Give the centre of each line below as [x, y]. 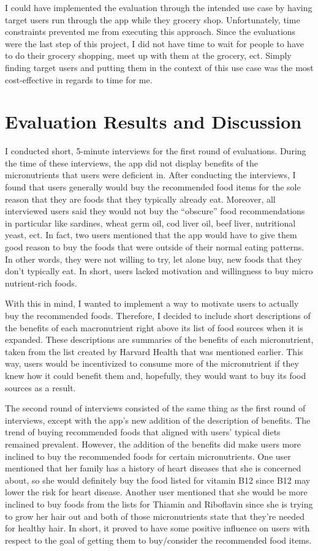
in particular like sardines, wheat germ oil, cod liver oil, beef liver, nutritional [150, 223]
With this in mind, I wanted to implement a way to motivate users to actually [152, 303]
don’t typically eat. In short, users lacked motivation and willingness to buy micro [159, 271]
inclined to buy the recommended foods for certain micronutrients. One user [148, 456]
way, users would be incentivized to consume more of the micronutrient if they [152, 363]
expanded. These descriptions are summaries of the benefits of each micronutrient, [159, 339]
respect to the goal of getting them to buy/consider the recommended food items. [158, 540]
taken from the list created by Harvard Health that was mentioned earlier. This [154, 351]
